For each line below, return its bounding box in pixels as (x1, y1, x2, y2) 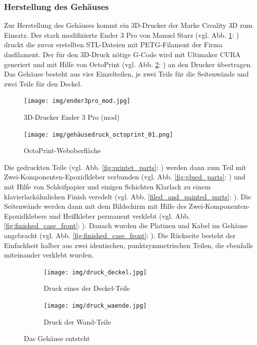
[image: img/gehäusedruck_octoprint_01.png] (24, 131, 173, 138)
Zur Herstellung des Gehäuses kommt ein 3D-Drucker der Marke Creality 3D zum (4, 20, 253, 30)
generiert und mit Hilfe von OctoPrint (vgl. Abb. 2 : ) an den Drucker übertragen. (4, 59, 253, 69)
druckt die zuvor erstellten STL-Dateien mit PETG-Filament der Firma (4, 39, 223, 50)
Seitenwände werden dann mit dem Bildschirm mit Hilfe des (4, 201, 187, 211)
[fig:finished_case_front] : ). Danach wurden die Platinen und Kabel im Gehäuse (4, 220, 248, 231)
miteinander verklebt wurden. (4, 250, 94, 260)
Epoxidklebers (4, 210, 47, 221)
